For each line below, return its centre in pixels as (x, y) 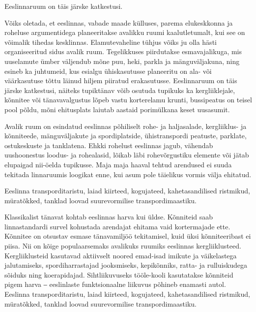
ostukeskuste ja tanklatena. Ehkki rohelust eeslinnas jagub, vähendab (109, 145)
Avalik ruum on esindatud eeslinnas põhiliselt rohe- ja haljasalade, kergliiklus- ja (126, 126)
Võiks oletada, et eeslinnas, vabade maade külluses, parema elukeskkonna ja (119, 22)
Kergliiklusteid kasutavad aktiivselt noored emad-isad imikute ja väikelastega (121, 255)
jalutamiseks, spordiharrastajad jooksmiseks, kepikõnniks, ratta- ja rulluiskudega (126, 265)
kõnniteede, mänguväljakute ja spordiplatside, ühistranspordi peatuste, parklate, (126, 136)
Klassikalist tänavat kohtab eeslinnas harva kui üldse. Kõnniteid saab (109, 217)
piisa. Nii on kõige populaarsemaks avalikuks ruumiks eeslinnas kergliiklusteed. (123, 246)
